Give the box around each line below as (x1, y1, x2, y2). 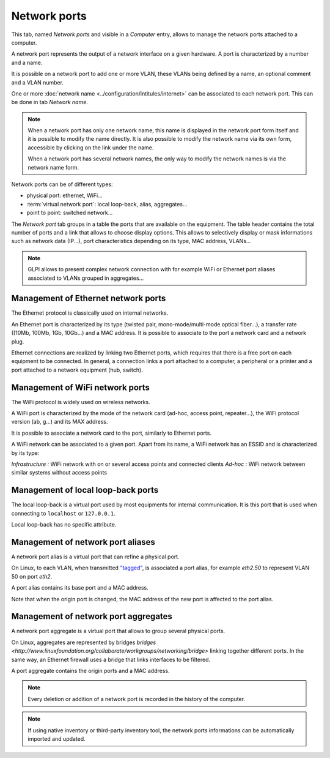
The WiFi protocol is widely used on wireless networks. (11, 398, 150, 405)
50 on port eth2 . (11, 572, 53, 580)
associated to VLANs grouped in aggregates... (28, 274, 144, 282)
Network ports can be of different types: (11, 181, 113, 188)
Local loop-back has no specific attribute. (11, 521, 117, 528)
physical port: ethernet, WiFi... (26, 192, 103, 199)
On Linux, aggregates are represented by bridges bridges (11, 639, 156, 646)
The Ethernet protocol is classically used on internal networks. (11, 309, 169, 317)
